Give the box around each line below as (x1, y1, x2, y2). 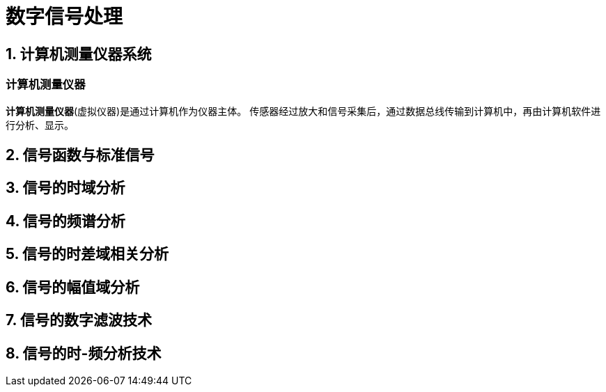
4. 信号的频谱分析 (6, 212, 125, 230)
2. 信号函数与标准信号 (6, 146, 155, 164)
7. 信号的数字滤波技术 (6, 311, 152, 329)
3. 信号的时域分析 (6, 179, 125, 197)
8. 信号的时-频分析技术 (6, 344, 162, 362)
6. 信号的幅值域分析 (6, 278, 140, 296)
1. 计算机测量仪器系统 (6, 45, 152, 63)
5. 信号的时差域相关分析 (6, 245, 169, 263)
